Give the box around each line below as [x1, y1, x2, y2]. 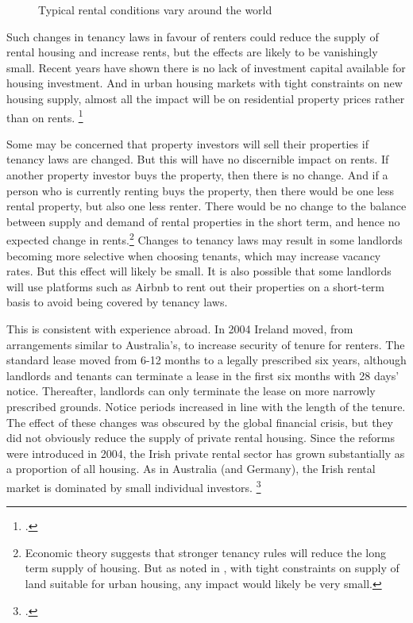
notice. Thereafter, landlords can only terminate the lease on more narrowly [6, 383, 376, 399]
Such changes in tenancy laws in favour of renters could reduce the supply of [6, 28, 379, 44]
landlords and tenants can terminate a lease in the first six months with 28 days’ [6, 367, 399, 383]
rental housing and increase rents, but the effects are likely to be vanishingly [6, 44, 378, 60]
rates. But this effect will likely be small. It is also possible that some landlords [6, 263, 392, 279]
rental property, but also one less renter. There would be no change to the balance [6, 198, 407, 214]
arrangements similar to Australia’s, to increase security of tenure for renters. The [6, 336, 405, 352]
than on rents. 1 [6, 106, 83, 125]
